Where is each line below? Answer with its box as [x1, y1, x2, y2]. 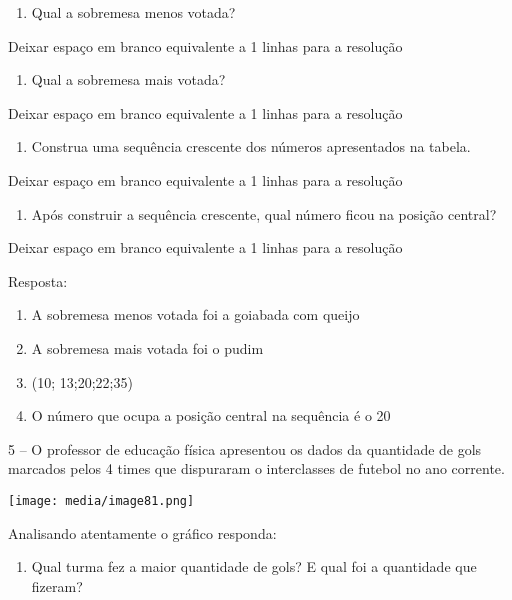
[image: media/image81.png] [8, 493, 195, 508]
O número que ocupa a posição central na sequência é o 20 [31, 405, 391, 426]
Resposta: [8, 270, 68, 291]
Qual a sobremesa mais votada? [31, 69, 226, 90]
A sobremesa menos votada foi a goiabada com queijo [31, 304, 360, 325]
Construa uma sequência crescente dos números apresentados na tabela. [31, 136, 471, 157]
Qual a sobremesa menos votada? [31, 2, 236, 22]
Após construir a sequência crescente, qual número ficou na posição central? [31, 203, 497, 224]
